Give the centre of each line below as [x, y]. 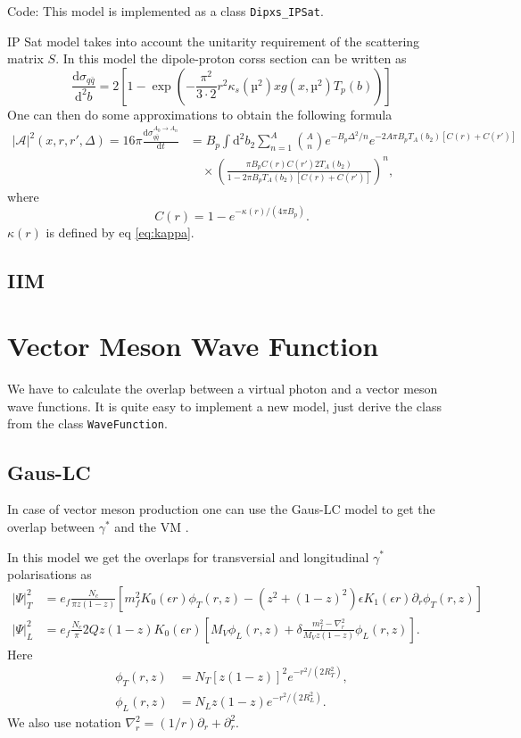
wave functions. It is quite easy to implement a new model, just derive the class [224, 406]
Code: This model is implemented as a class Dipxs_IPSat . [165, 11]
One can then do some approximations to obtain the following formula [200, 114]
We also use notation [64, 722]
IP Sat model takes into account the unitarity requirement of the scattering [214, 41]
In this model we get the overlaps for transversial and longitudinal [188, 556]
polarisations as [50, 574]
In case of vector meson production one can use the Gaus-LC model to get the [221, 509]
